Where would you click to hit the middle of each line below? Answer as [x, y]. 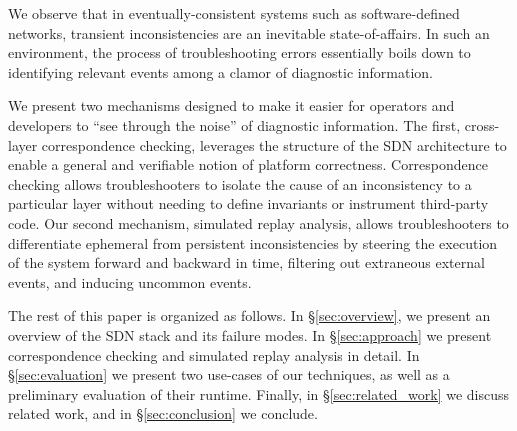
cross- [482, 124]
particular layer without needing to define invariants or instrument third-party [248, 203]
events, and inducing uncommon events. [130, 281]
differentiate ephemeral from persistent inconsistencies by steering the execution [253, 242]
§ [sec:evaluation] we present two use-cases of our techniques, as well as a [229, 374]
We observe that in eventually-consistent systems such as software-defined [234, 13]
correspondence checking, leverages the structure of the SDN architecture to [274, 144]
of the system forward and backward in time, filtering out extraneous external [246, 262]
